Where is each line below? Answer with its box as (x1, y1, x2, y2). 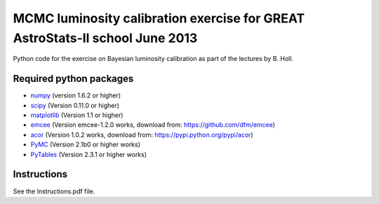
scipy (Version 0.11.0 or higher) (30, 101, 119, 109)
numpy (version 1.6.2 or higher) (30, 91, 121, 100)
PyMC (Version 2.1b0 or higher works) (30, 140, 140, 149)
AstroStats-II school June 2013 (13, 30, 198, 46)
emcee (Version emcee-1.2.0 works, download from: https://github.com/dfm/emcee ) (30, 121, 275, 129)
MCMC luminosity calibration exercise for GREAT (13, 11, 305, 26)
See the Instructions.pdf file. (13, 186, 95, 196)
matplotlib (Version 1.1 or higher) (30, 111, 124, 119)
